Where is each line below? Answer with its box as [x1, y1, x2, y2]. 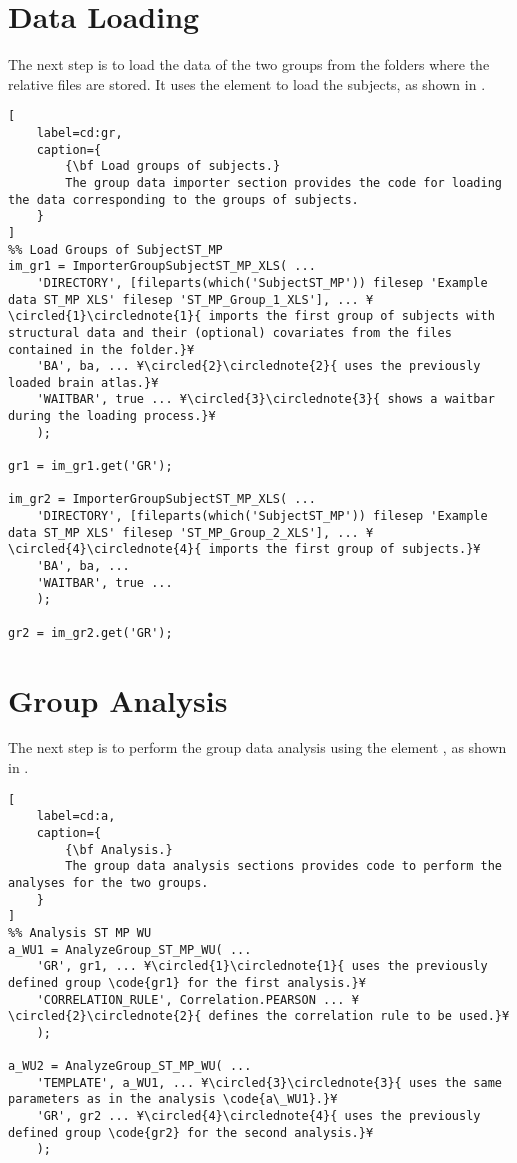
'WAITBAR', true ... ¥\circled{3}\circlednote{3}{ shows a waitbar [36, 392, 495, 407]
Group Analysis [8, 679, 228, 720]
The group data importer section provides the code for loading [65, 175, 502, 190]
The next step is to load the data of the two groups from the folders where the [8, 54, 490, 75]
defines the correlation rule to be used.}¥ [208, 1009, 510, 1024]
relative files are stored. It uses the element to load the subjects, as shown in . [8, 73, 486, 94]
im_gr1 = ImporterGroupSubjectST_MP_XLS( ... [8, 259, 316, 274]
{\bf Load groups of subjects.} [65, 159, 281, 174]
